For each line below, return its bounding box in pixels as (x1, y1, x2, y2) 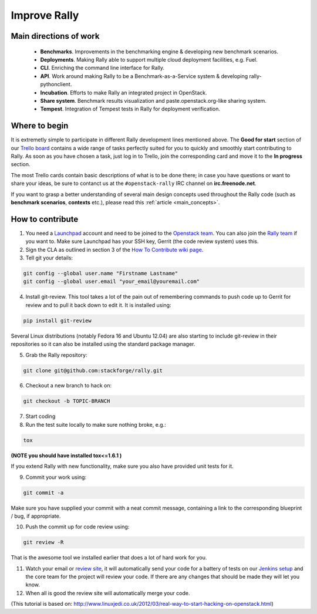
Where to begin (11, 121, 69, 131)
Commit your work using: (25, 473, 87, 481)
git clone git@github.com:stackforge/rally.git (23, 367, 163, 374)
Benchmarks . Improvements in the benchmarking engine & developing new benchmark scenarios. (40, 48, 279, 55)
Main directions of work (11, 31, 100, 41)
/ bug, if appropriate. (11, 512, 61, 519)
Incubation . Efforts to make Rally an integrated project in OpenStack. (40, 89, 207, 96)
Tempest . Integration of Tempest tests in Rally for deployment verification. (40, 106, 220, 113)
